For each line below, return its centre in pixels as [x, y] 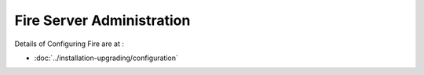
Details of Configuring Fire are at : [69, 44]
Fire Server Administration [102, 20]
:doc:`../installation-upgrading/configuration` [106, 58]
